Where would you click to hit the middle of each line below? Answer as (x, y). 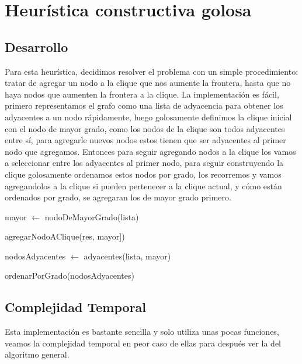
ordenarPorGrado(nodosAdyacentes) (70, 275)
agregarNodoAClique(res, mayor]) (65, 236)
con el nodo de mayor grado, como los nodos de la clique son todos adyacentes (145, 128)
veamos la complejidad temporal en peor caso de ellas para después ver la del (143, 343)
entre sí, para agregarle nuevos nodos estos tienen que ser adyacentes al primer (145, 140)
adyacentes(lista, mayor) (127, 256)
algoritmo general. (37, 354)
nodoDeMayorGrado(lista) (92, 216)
